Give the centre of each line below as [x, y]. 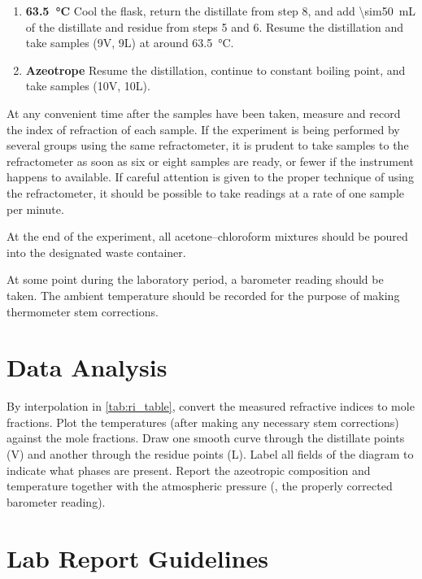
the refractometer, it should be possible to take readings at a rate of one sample [205, 192]
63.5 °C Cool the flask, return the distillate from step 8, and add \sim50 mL [221, 11]
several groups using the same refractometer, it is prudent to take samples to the [208, 145]
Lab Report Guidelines [137, 557]
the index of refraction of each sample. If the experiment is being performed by [203, 129]
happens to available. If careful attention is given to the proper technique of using [210, 177]
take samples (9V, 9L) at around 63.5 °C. [130, 43]
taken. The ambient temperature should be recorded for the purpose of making [203, 295]
